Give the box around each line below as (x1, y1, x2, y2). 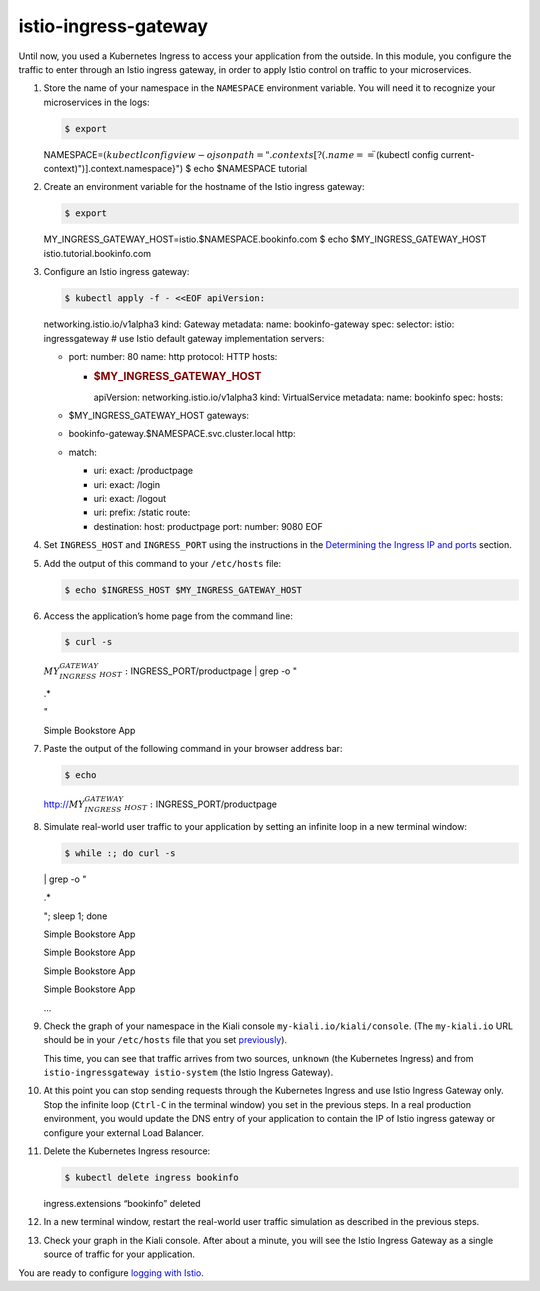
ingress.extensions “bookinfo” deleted (43, 1197, 201, 1209)
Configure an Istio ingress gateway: (43, 266, 190, 278)
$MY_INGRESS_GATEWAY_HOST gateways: (68, 410, 250, 422)
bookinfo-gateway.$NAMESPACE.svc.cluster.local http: (68, 428, 296, 440)
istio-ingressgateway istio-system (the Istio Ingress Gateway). (43, 1066, 334, 1079)
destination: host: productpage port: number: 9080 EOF (93, 520, 324, 532)
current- (440, 148, 475, 160)
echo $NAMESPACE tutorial (193, 163, 308, 175)
